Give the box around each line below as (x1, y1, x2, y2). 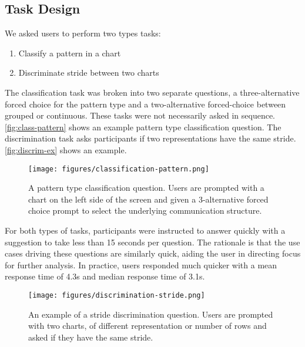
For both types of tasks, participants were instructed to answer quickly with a (5, 224, 286, 236)
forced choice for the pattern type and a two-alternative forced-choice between (5, 97, 286, 110)
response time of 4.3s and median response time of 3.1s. (5, 270, 205, 282)
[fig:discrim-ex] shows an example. (5, 143, 127, 156)
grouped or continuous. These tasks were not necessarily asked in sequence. (5, 109, 275, 122)
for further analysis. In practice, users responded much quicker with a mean (5, 258, 277, 271)
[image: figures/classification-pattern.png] (28, 164, 209, 173)
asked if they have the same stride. (28, 331, 153, 343)
